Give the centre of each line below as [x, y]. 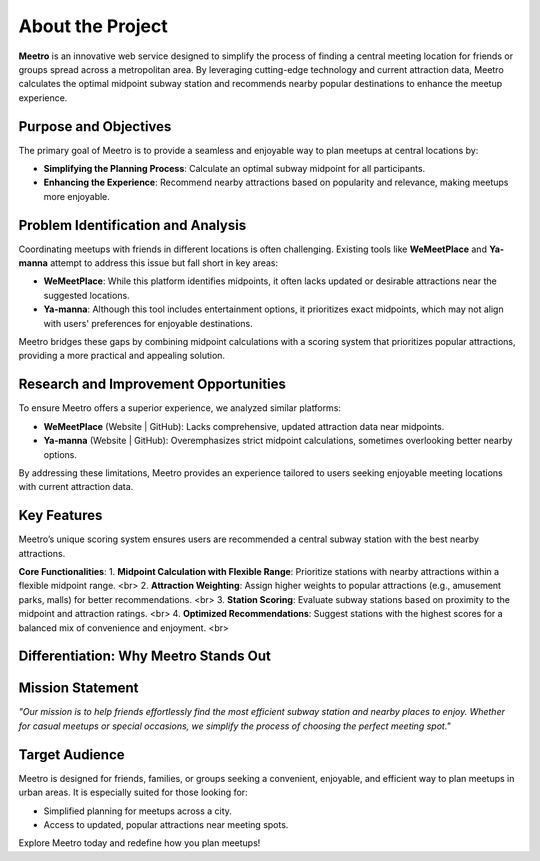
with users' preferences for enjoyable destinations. [148, 323]
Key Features [60, 515]
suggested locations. [86, 295]
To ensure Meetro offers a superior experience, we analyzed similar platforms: [180, 408]
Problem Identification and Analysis [132, 225]
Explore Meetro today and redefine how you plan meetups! [139, 843]
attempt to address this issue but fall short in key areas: [164, 263]
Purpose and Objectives [95, 126]
